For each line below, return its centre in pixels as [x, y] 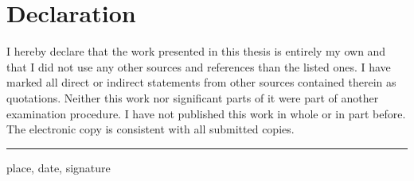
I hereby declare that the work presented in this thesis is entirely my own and [196, 51]
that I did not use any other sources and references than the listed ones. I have [199, 66]
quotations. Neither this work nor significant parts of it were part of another [193, 97]
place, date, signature [59, 167]
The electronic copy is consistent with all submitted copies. [150, 129]
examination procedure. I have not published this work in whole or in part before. [206, 113]
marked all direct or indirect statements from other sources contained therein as [201, 82]
